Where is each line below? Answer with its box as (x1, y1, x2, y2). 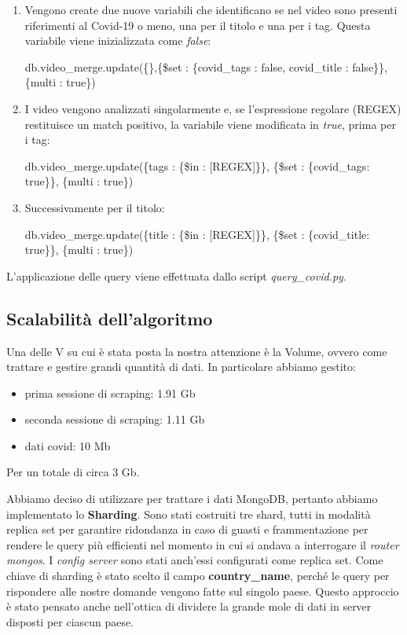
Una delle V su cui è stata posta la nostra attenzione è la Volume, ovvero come (6, 343, 387, 359)
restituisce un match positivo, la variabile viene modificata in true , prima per (24, 116, 396, 132)
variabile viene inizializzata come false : (24, 32, 211, 49)
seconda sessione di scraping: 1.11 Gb (24, 411, 205, 428)
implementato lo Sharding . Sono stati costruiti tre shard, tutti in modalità (6, 505, 371, 522)
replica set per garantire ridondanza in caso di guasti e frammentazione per (6, 521, 368, 538)
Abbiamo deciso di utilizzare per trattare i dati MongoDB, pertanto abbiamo (6, 490, 378, 507)
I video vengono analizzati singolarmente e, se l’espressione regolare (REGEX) (24, 100, 401, 116)
